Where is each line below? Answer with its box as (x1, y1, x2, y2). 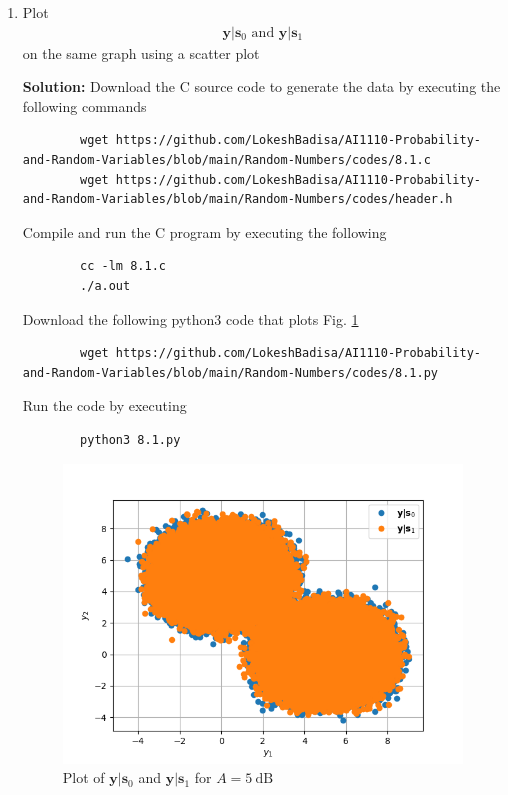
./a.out (80, 278, 131, 293)
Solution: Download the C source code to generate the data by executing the (22, 76, 501, 97)
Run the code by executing (22, 395, 187, 416)
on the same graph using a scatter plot (22, 42, 260, 63)
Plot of (62, 767, 105, 788)
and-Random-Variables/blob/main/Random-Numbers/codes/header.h (22, 192, 453, 207)
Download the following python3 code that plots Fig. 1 (22, 308, 359, 329)
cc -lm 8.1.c (80, 259, 166, 274)
